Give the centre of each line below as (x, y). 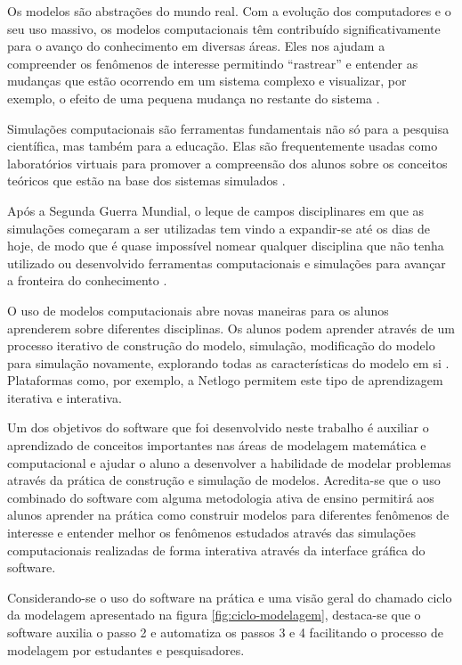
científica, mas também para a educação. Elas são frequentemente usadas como (223, 146)
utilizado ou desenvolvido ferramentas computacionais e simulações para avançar (227, 263)
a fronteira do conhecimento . (87, 280)
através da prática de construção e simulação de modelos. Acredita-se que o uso (224, 480)
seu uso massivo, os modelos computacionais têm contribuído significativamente (224, 28)
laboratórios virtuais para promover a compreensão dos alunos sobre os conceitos (227, 163)
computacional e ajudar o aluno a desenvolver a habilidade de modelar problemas (229, 462)
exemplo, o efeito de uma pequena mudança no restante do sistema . (194, 98)
